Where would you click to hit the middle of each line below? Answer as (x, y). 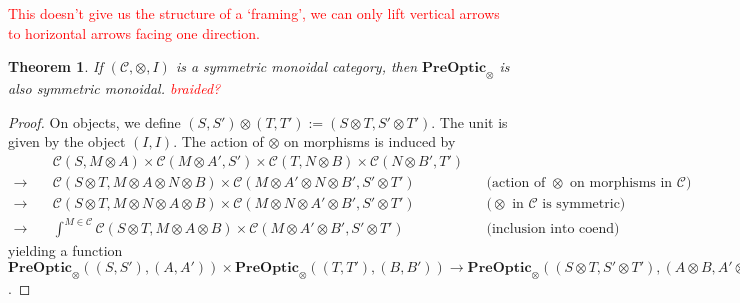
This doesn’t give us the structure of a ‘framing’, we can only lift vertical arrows (254, 13)
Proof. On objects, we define (94, 121)
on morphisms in (621, 182)
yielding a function (65, 250)
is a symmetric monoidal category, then (296, 66)
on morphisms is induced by (370, 141)
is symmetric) (584, 203)
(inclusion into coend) (553, 229)
